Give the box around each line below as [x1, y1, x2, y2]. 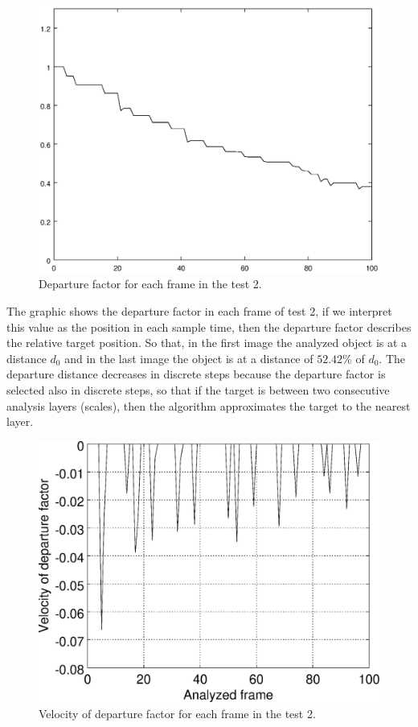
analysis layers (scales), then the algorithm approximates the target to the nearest [6, 397, 411, 414]
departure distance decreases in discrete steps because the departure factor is [6, 366, 386, 382]
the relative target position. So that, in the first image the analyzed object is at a [6, 334, 408, 351]
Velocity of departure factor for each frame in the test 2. [39, 704, 316, 721]
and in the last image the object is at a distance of [64, 349, 313, 366]
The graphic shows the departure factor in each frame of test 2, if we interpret [6, 303, 392, 320]
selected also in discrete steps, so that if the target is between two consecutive [6, 381, 390, 398]
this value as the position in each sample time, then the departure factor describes [6, 318, 412, 335]
